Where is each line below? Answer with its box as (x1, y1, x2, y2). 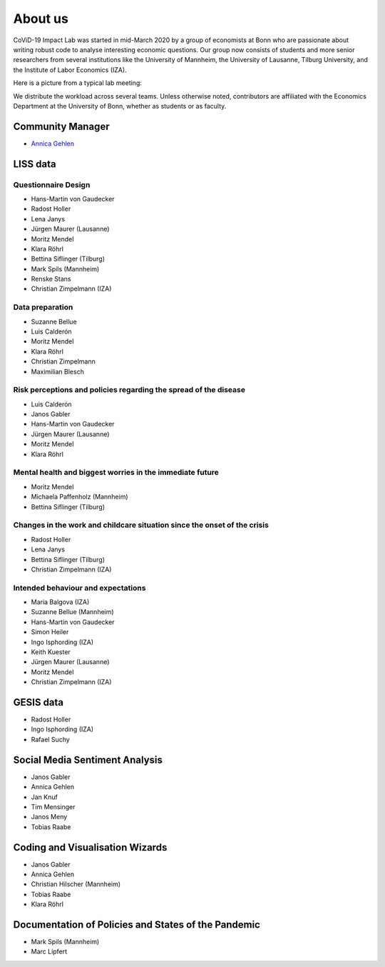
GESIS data (13, 696, 64, 708)
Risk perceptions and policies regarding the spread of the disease (13, 385, 246, 395)
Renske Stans (31, 275, 71, 284)
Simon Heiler (31, 628, 69, 636)
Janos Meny (31, 813, 68, 821)
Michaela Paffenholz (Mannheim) (31, 493, 128, 501)
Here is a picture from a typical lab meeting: (13, 79, 143, 87)
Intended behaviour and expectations (13, 583, 146, 593)
